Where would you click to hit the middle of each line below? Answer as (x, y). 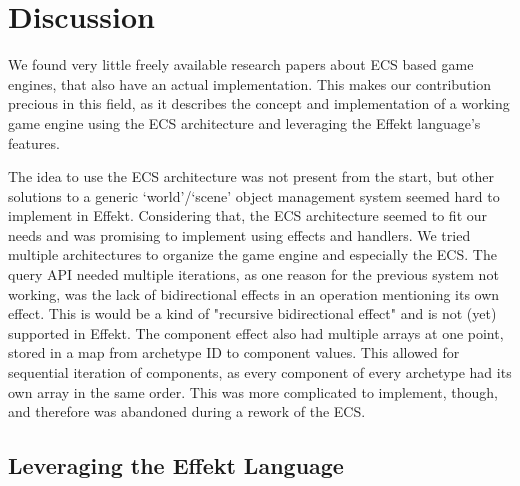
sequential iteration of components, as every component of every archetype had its (260, 372)
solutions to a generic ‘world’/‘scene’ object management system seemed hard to (254, 195)
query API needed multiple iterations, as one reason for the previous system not (253, 274)
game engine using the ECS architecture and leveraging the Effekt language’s (244, 122)
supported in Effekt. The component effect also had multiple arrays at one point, (256, 332)
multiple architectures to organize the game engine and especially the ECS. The (252, 254)
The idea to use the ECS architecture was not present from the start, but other (251, 176)
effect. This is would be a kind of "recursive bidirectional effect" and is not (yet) (252, 313)
